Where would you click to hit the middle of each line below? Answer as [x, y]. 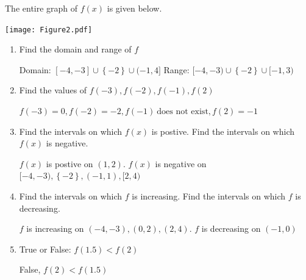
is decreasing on [231, 228]
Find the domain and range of [75, 49]
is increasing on [55, 228]
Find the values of [53, 90]
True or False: [45, 249]
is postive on [69, 163]
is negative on [181, 163]
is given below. [134, 8]
